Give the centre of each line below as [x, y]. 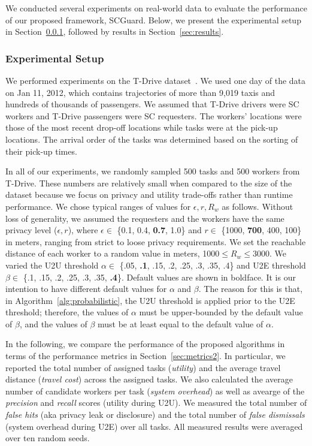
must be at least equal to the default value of [181, 323]
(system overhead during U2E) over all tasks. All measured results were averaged [154, 426]
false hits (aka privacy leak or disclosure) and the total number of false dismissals [155, 415]
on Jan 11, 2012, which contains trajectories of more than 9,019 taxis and [140, 92]
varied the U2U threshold [52, 265]
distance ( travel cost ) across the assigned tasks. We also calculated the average [149, 379]
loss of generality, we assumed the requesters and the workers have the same [145, 218]
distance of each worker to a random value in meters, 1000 [113, 253]
